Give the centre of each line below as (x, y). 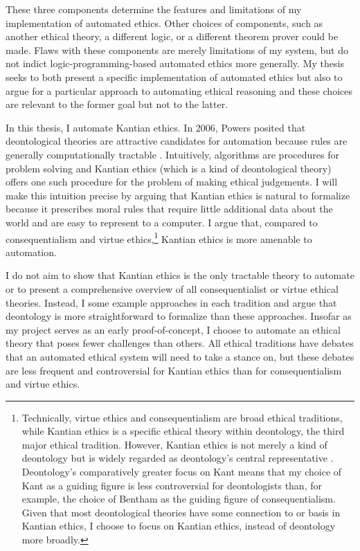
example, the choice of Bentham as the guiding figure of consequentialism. (179, 499)
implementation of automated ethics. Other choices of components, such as (164, 22)
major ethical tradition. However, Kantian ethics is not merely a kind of (174, 444)
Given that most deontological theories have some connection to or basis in (181, 512)
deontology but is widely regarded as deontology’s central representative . (178, 458)
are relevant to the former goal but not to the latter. (117, 104)
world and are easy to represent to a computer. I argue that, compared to (162, 222)
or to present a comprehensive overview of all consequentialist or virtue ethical (172, 288)
